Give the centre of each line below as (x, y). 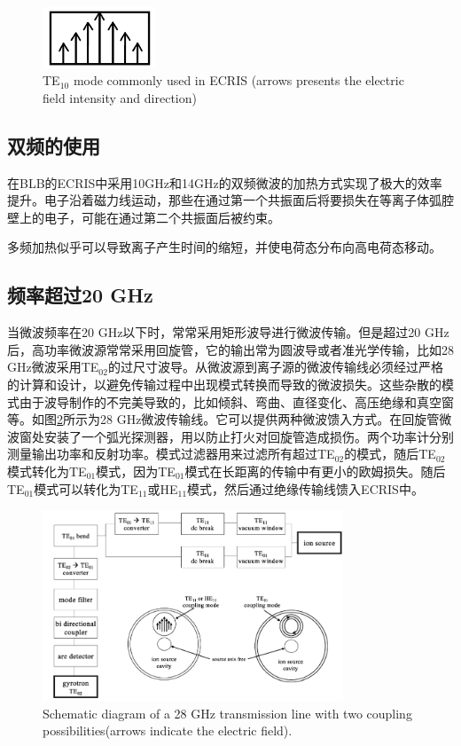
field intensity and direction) (120, 97)
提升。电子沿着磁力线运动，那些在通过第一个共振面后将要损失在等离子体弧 (224, 200)
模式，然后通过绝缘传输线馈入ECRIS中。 (305, 488)
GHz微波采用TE (53, 367)
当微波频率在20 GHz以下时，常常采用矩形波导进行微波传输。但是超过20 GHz (228, 332)
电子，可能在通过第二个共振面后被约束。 (162, 217)
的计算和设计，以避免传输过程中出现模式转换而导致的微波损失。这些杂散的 (224, 384)
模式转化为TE (47, 471)
